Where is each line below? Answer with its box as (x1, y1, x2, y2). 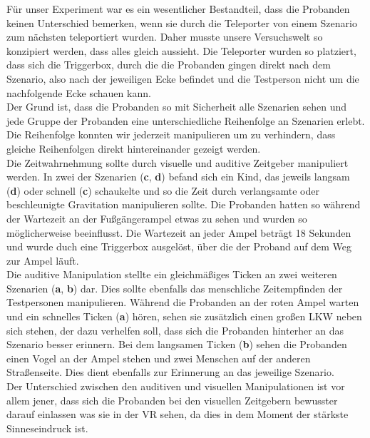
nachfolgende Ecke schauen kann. (6, 85, 151, 100)
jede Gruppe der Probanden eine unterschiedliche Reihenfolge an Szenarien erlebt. (6, 113, 365, 128)
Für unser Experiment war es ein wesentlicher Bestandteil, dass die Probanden (6, 1, 350, 16)
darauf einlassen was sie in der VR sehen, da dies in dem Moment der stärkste (6, 407, 349, 422)
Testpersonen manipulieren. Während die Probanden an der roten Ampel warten (6, 295, 359, 310)
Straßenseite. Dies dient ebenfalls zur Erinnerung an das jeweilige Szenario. (6, 365, 334, 380)
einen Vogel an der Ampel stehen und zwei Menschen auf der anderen (6, 350, 311, 365)
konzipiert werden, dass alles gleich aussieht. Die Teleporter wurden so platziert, (6, 43, 356, 58)
